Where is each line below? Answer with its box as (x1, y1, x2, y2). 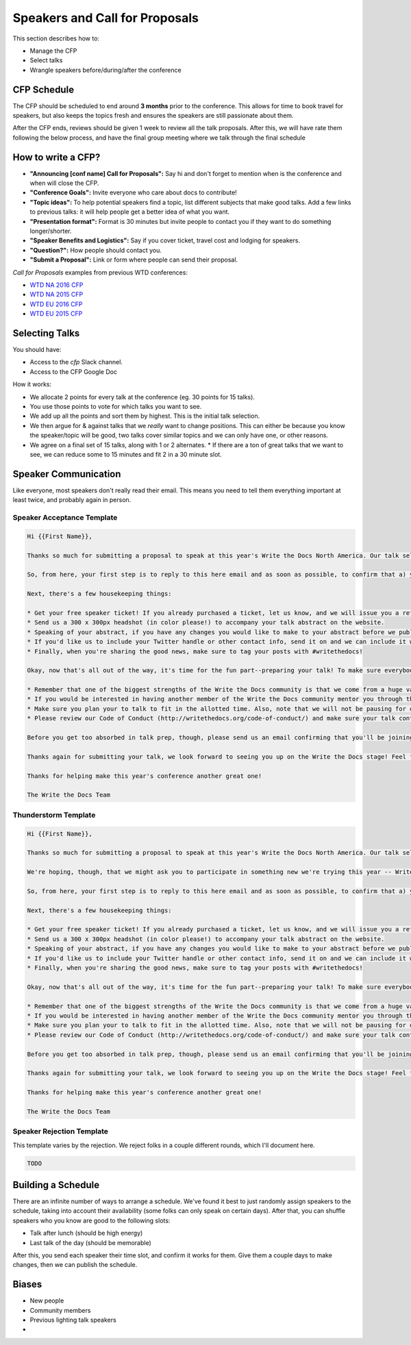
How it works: (12, 380, 52, 388)
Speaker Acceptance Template (12, 513, 118, 523)
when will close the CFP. (29, 179, 99, 188)
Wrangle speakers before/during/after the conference (29, 66, 182, 74)
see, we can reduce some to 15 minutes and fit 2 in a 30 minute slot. (29, 450, 222, 458)
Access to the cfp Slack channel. (29, 358, 123, 366)
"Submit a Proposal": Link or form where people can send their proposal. (29, 255, 238, 264)
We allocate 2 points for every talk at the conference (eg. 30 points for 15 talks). (29, 392, 255, 401)
